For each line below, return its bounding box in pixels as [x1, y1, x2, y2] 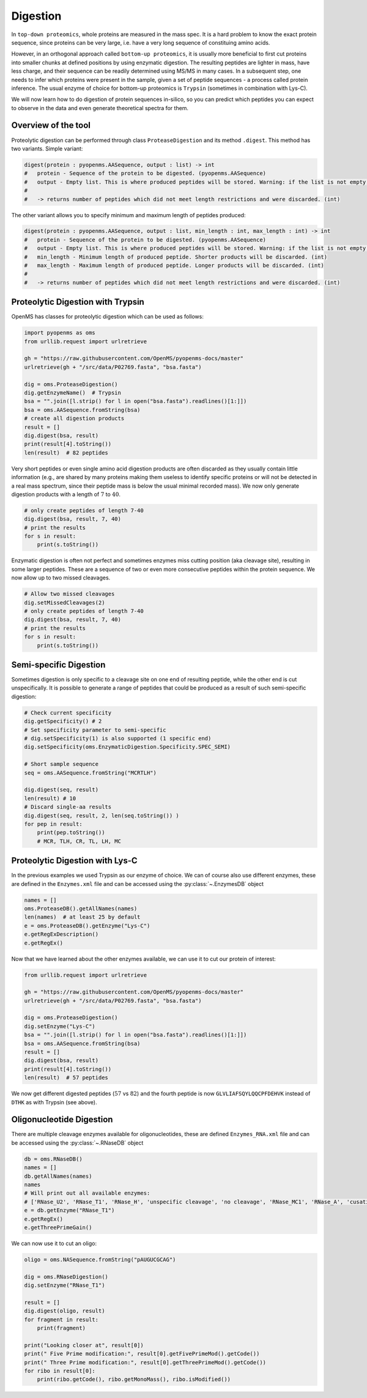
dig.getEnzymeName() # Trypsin [24, 389, 122, 396]
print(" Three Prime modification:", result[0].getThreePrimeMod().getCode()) [24, 1359, 266, 1366]
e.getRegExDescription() [24, 931, 99, 938]
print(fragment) [37, 1325, 86, 1332]
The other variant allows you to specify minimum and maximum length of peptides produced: [11, 211, 246, 218]
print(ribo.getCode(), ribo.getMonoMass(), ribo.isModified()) [37, 1376, 231, 1383]
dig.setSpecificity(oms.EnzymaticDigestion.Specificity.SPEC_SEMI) [24, 743, 231, 751]
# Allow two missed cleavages [24, 590, 115, 598]
